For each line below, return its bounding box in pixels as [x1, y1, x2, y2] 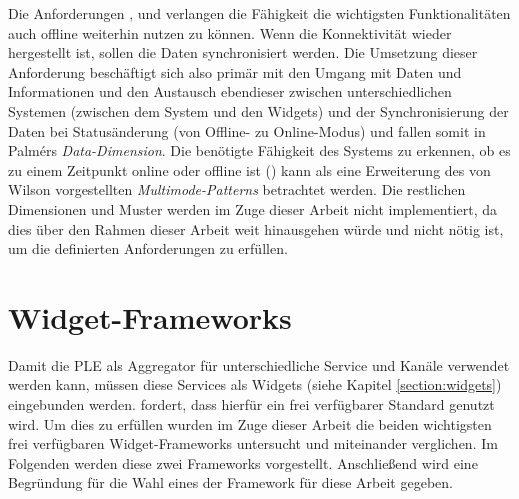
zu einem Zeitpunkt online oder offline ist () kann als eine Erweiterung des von [8, 159, 491, 180]
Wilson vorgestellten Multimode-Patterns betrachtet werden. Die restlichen [8, 179, 466, 200]
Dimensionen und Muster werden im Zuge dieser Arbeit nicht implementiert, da [8, 198, 498, 219]
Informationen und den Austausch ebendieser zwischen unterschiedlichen [8, 81, 452, 102]
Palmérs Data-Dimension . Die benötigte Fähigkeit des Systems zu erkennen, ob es [8, 140, 511, 161]
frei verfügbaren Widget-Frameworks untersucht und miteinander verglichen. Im [8, 433, 498, 454]
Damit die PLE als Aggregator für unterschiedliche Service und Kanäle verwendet [8, 354, 510, 375]
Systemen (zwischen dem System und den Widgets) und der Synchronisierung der [8, 100, 509, 121]
